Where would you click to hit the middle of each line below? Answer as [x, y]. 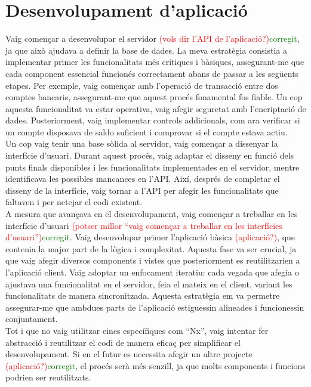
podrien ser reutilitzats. [48, 377]
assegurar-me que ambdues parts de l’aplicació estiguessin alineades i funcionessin [155, 307]
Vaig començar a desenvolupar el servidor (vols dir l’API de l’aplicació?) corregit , [153, 38]
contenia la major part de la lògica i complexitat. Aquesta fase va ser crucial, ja [151, 248]
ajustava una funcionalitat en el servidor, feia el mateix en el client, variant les [149, 284]
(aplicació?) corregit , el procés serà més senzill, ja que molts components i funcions [155, 365]
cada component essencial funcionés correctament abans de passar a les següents [152, 73]
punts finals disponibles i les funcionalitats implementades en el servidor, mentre [153, 167]
